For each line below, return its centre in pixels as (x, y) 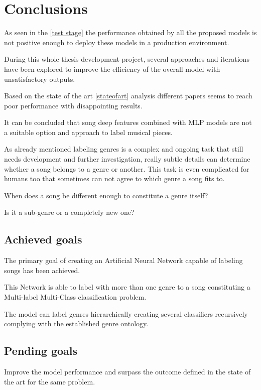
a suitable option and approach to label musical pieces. (88, 132)
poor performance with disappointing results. (73, 105)
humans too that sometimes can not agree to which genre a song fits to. (114, 178)
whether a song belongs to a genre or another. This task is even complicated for (127, 168)
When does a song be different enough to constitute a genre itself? (106, 195)
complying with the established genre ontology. (76, 323)
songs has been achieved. (42, 270)
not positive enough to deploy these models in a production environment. (117, 42)
